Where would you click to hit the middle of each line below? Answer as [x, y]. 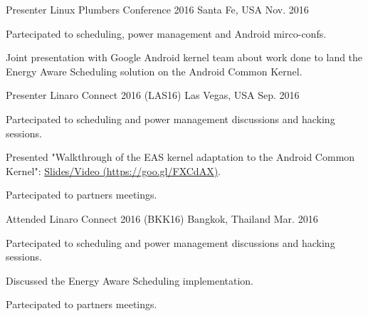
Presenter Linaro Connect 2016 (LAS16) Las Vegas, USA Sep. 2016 [153, 95]
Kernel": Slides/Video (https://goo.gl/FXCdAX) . [114, 170]
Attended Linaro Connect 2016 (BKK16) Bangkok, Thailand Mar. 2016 [162, 218]
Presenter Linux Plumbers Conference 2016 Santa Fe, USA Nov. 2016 [157, 9]
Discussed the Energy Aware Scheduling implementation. [130, 280]
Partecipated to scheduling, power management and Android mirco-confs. [166, 33]
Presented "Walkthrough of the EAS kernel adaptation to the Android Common [180, 157]
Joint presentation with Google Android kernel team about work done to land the [184, 57]
